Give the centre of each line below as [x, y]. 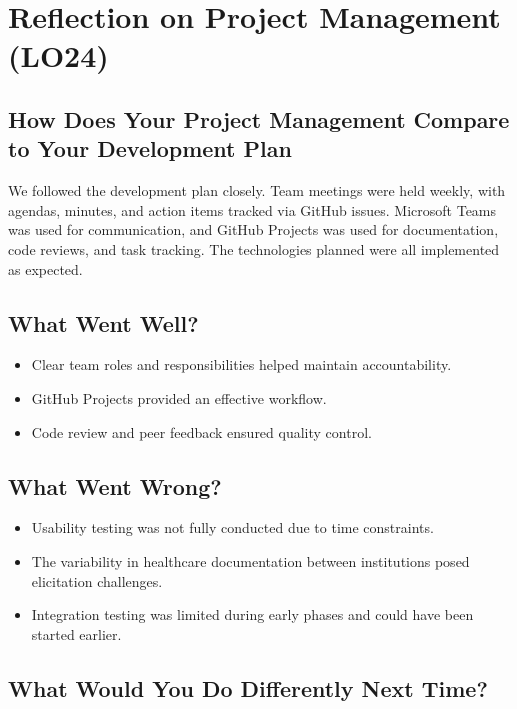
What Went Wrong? [115, 485]
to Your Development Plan [150, 148]
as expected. [45, 268]
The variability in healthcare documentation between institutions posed [250, 560]
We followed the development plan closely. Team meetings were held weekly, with [257, 190]
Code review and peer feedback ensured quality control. [201, 431]
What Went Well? [103, 322]
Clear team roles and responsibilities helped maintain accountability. [241, 364]
